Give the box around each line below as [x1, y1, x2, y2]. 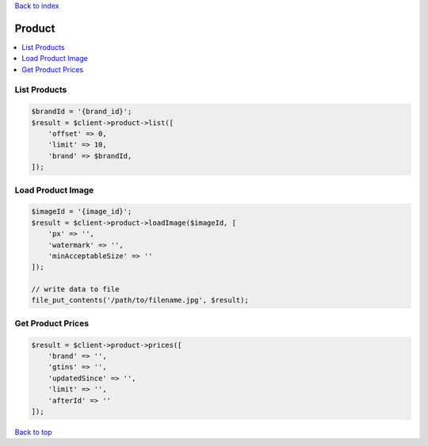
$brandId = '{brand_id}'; [31, 107, 132, 116]
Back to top [14, 427, 52, 436]
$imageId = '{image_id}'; [31, 207, 132, 216]
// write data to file [31, 285, 120, 294]
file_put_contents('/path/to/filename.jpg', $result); [31, 295, 249, 305]
